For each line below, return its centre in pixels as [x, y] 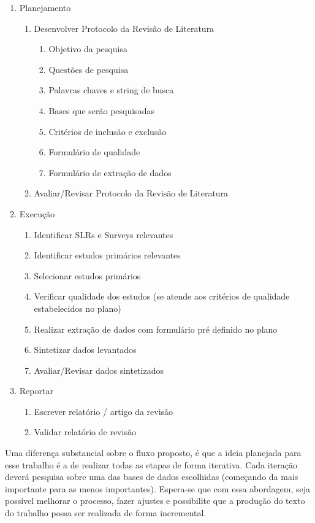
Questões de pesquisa [89, 69]
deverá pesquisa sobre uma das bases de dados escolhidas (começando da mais [152, 477]
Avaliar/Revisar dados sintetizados [99, 370]
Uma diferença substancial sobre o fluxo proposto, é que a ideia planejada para [153, 453]
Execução [37, 213]
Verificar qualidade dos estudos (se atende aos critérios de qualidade [162, 296]
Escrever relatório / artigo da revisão [104, 411]
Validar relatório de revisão [85, 432]
